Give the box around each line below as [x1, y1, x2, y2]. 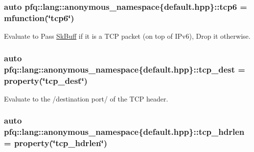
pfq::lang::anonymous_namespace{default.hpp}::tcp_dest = [4, 63, 245, 75]
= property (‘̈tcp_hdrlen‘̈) [4, 137, 107, 149]
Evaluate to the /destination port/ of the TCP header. [4, 93, 168, 103]
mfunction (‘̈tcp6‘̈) [4, 11, 74, 24]
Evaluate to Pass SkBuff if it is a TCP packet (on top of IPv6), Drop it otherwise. [4, 31, 251, 41]
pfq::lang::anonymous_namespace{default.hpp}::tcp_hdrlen [4, 126, 245, 138]
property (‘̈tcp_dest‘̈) [4, 74, 88, 86]
